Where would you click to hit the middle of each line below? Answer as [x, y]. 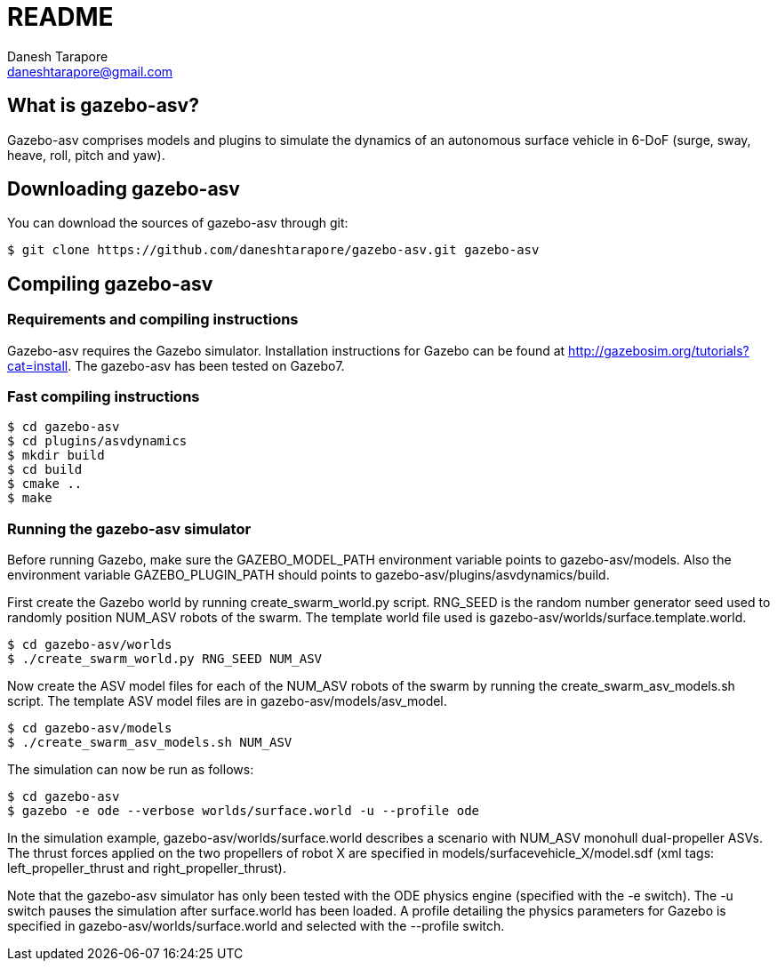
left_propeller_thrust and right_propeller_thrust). [147, 868]
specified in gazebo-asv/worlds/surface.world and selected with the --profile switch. [256, 926]
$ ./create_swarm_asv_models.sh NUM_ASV [150, 743]
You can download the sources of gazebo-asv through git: [178, 223]
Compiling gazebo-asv [110, 284]
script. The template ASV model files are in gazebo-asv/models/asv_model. [227, 701]
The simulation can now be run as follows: [131, 770]
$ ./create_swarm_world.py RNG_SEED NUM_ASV [165, 659]
